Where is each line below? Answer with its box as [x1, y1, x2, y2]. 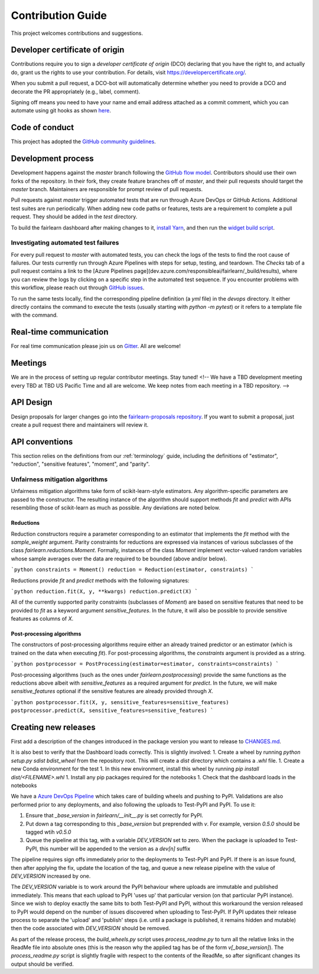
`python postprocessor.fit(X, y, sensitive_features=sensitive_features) [11, 699, 230, 705]
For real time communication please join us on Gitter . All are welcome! [11, 343, 181, 350]
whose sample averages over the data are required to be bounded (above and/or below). [11, 555, 227, 562]
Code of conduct [11, 122, 74, 133]
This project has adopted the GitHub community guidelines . [11, 138, 156, 145]
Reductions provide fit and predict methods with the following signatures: [11, 577, 190, 584]
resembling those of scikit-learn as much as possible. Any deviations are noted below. [11, 504, 221, 511]
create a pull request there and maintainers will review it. [11, 421, 149, 428]
